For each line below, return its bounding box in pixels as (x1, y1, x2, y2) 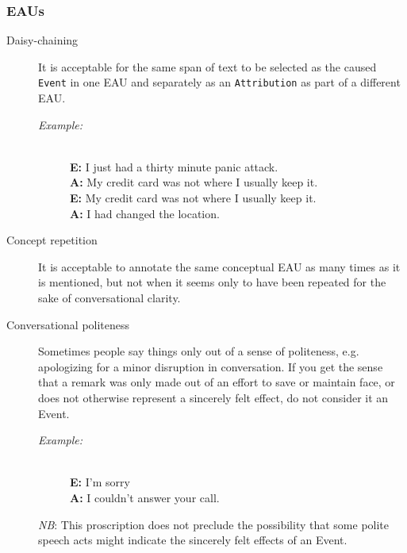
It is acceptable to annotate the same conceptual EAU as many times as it (38, 258, 401, 275)
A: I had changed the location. (70, 205, 220, 221)
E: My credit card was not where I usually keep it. (70, 190, 317, 206)
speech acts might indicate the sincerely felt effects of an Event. (38, 532, 347, 548)
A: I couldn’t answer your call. (70, 489, 220, 505)
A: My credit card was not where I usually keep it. (70, 174, 318, 190)
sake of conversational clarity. (38, 290, 181, 305)
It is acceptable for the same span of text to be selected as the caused (38, 58, 377, 75)
